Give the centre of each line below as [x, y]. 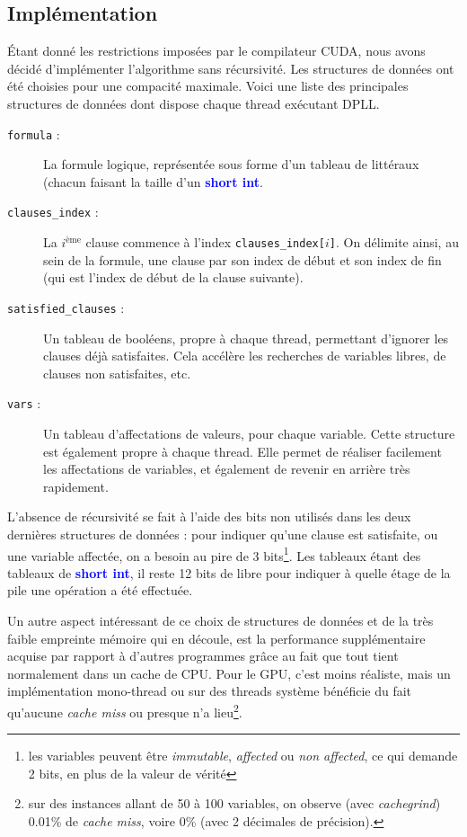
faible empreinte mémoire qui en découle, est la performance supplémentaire [216, 638]
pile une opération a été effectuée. [100, 590]
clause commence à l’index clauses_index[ [205, 242]
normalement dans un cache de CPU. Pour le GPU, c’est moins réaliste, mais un [229, 673]
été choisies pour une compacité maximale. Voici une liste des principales [208, 86]
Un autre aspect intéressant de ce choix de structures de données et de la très [220, 621]
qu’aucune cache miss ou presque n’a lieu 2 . [125, 710]
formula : [34, 134]
